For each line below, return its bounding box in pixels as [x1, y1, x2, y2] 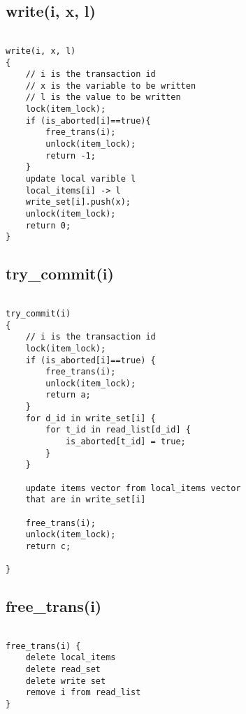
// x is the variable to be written [25, 80, 196, 91]
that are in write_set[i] [25, 495, 146, 505]
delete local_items [25, 653, 116, 663]
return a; [45, 390, 91, 400]
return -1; [45, 150, 96, 161]
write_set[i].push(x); [25, 197, 131, 207]
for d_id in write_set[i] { [25, 413, 156, 423]
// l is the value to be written [25, 92, 181, 103]
